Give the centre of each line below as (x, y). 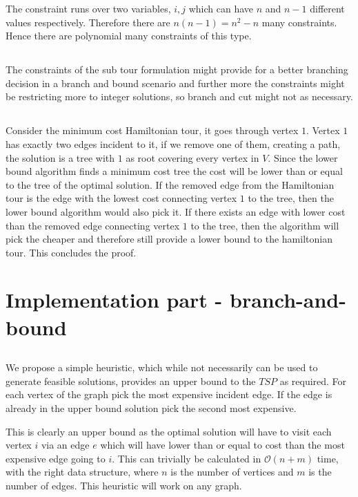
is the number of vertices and (232, 472)
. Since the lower (303, 157)
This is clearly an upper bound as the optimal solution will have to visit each (169, 431)
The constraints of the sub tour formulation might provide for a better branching (177, 69)
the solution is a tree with (60, 157)
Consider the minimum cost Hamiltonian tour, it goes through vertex (152, 130)
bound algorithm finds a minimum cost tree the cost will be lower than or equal (174, 171)
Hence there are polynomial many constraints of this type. (129, 36)
